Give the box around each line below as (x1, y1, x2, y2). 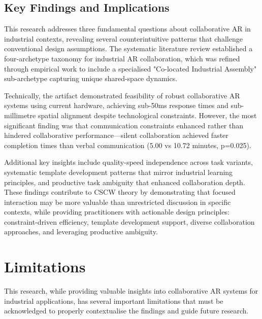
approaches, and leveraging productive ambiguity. (4, 226, 158, 237)
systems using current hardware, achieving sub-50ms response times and (4, 100, 228, 111)
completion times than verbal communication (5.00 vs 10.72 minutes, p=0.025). (4, 139, 251, 150)
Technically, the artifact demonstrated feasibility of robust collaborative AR (4, 90, 240, 100)
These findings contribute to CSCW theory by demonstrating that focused (4, 187, 236, 197)
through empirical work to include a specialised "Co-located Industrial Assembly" (4, 63, 257, 74)
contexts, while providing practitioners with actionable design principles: (4, 206, 230, 217)
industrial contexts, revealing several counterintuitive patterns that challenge (4, 33, 243, 44)
